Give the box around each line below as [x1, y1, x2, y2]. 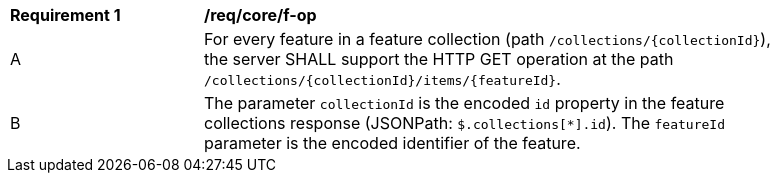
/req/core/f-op [204, 5, 317, 25]
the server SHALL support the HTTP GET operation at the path [204, 49, 674, 69]
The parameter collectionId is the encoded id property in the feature [204, 93, 725, 113]
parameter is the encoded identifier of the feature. [204, 133, 581, 153]
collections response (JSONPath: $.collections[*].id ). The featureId [204, 113, 725, 133]
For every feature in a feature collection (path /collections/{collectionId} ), [204, 29, 771, 49]
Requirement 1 [10, 5, 121, 25]
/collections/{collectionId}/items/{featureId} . [204, 69, 561, 89]
